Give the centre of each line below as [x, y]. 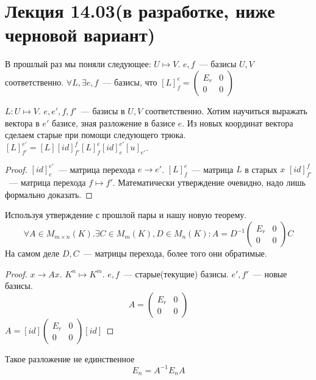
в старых [261, 169]
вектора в [22, 122]
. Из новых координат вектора [238, 122]
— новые [270, 273]
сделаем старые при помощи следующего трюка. [95, 135]
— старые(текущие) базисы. [176, 273]
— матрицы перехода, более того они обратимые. [175, 253]
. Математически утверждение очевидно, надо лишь [209, 182]
